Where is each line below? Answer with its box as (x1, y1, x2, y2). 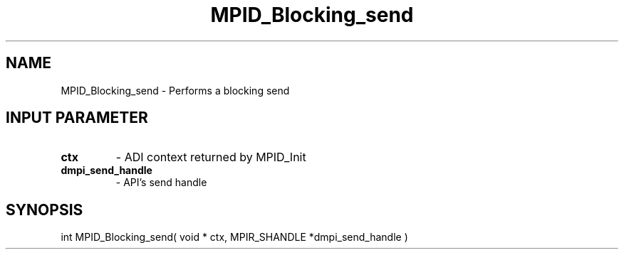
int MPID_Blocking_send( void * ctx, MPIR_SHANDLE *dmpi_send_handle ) (61, 231, 408, 244)
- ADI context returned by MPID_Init (115, 150, 306, 165)
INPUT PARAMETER (6, 109, 148, 127)
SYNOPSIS (6, 200, 83, 219)
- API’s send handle (115, 176, 207, 189)
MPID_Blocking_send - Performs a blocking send (61, 84, 290, 97)
